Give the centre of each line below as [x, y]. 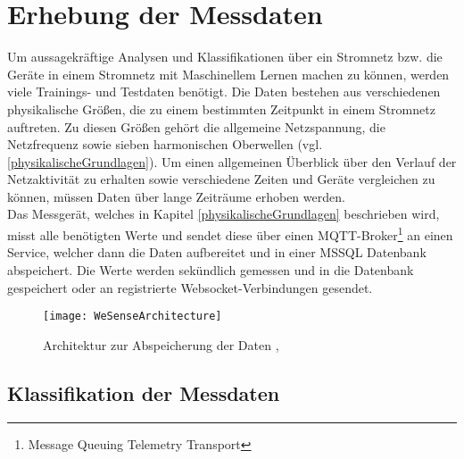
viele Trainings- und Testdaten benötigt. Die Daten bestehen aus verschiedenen [224, 92]
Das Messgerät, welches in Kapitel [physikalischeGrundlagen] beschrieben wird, [224, 214]
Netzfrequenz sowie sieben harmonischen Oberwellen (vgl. [165, 144]
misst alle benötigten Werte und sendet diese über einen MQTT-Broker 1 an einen [230, 234]
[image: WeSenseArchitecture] [133, 317]
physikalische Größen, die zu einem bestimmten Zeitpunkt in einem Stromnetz [221, 108]
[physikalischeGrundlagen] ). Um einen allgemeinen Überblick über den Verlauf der [232, 161]
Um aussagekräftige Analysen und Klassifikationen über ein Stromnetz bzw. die [225, 57]
